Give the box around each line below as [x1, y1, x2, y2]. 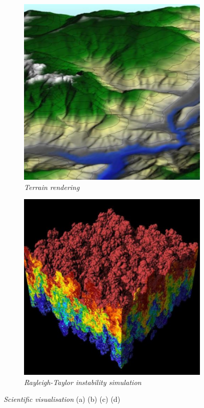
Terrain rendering [24, 181, 80, 192]
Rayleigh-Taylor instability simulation [24, 376, 142, 387]
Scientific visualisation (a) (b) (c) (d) [4, 394, 121, 404]
